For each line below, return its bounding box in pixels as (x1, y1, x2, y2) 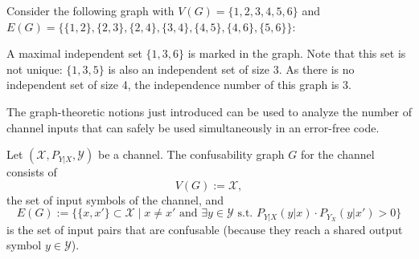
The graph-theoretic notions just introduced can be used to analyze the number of (6, 103, 413, 119)
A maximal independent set (6, 45, 142, 62)
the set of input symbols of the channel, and (6, 191, 224, 208)
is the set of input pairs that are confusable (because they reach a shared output (6, 221, 403, 237)
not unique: (6, 60, 63, 77)
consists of (6, 164, 57, 180)
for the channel (300, 146, 375, 163)
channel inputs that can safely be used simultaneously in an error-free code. (6, 119, 380, 136)
